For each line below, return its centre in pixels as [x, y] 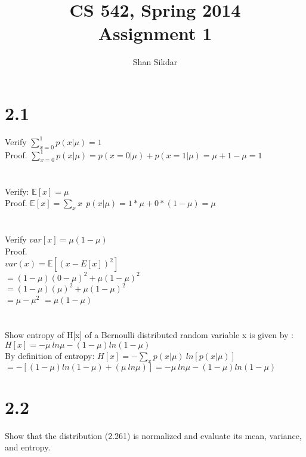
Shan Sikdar [155, 62]
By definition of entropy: [50, 355]
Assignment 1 [155, 33]
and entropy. [28, 447]
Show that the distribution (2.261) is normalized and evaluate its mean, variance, [153, 435]
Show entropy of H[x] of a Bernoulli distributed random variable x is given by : [149, 335]
